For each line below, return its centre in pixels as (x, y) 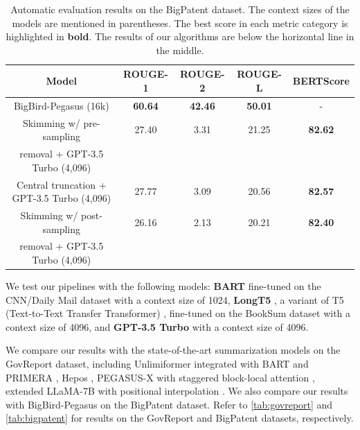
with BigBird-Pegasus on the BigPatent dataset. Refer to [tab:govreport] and (169, 404)
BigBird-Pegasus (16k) (61, 105)
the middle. (180, 50)
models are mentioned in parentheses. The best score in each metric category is (180, 23)
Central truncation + (61, 184)
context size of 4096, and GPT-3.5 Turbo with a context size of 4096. (157, 326)
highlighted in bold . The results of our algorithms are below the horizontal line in (180, 36)
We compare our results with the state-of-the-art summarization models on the (173, 350)
